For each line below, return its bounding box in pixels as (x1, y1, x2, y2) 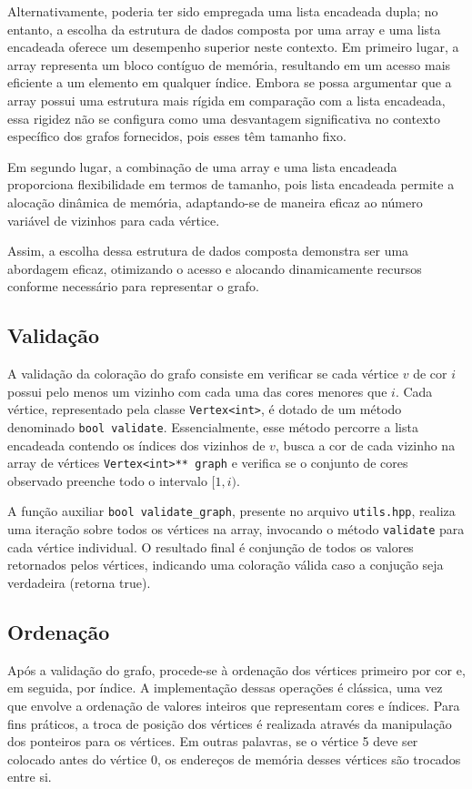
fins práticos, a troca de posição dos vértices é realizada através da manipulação (7, 713, 452, 733)
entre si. (7, 767, 52, 786)
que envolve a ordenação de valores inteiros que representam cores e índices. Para (7, 695, 460, 714)
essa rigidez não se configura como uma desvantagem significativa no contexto (7, 108, 441, 127)
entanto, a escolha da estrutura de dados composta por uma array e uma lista (7, 19, 441, 38)
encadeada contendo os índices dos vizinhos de (7, 435, 266, 454)
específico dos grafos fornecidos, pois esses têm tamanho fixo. (7, 126, 346, 146)
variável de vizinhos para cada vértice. (7, 210, 220, 229)
